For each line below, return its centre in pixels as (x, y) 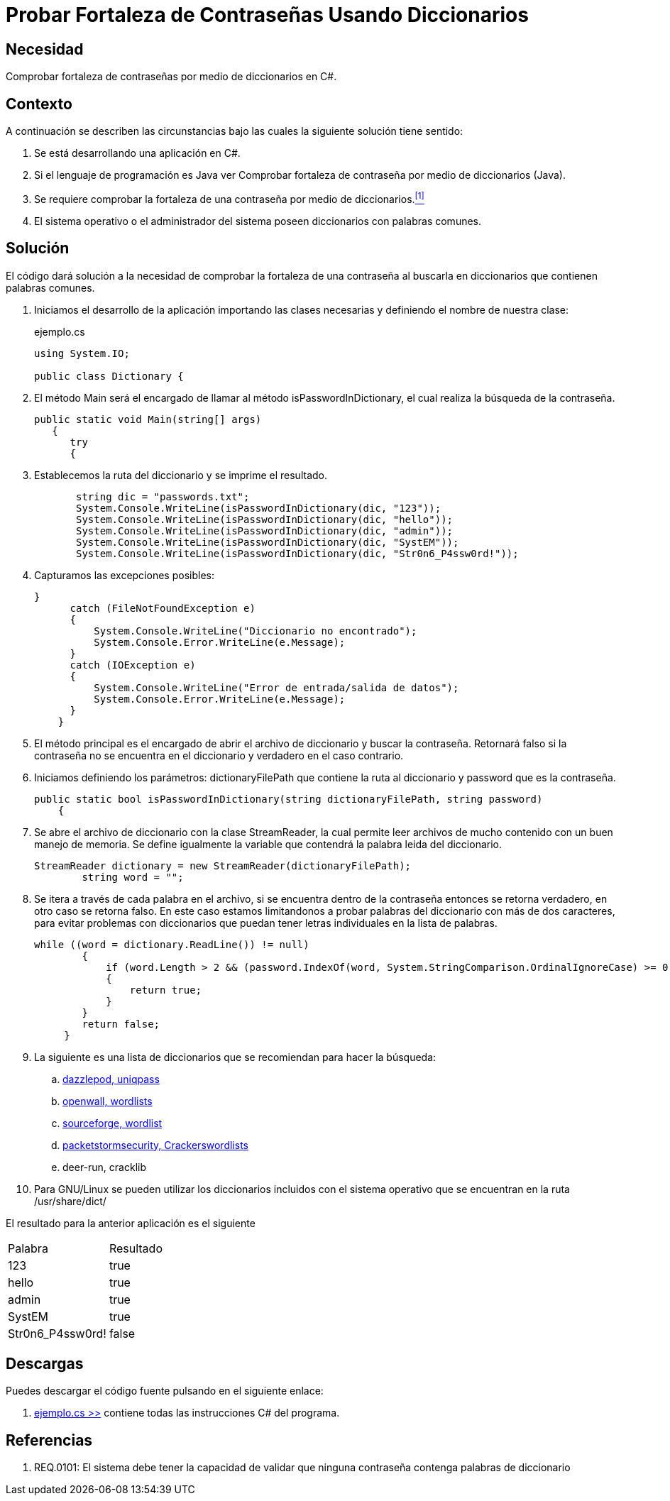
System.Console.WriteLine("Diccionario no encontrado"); (256, 631)
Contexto (39, 104)
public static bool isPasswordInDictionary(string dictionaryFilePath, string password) (289, 799)
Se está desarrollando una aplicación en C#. (137, 153)
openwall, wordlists (108, 1101)
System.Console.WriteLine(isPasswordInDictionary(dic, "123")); (259, 508)
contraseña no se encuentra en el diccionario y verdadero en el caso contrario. (219, 755)
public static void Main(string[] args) (148, 419)
